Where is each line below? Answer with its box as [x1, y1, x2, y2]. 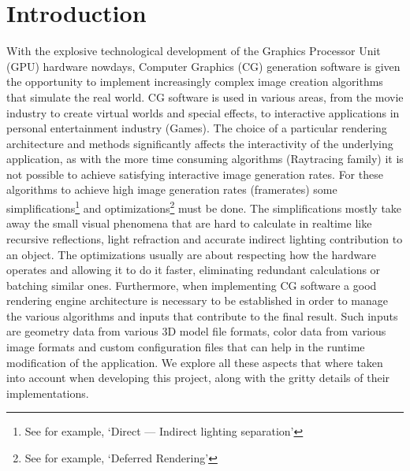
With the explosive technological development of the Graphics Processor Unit [6, 43, 381, 59]
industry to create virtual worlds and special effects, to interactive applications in [6, 104, 400, 121]
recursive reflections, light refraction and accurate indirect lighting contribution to [6, 230, 403, 247]
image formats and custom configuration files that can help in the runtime [6, 339, 365, 355]
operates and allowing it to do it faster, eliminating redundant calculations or [6, 261, 381, 278]
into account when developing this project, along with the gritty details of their [6, 369, 390, 386]
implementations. [6, 384, 89, 401]
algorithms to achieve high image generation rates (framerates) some [6, 181, 337, 198]
